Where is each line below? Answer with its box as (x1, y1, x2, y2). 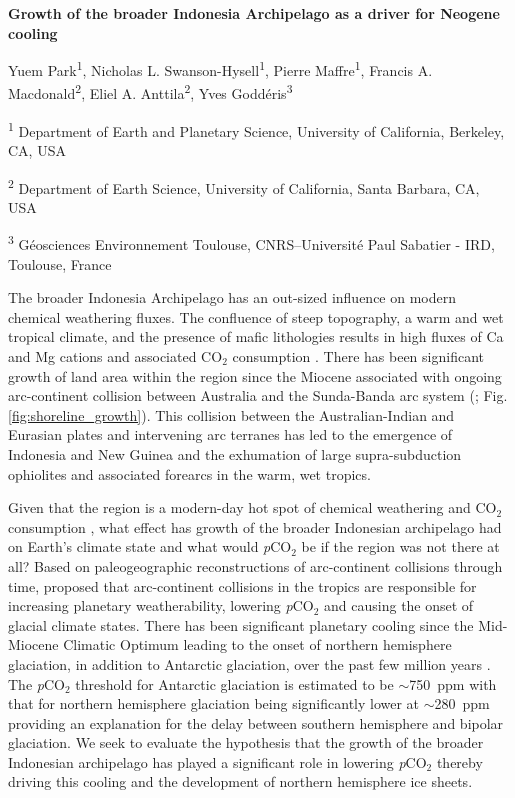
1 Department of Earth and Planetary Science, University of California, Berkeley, (8, 117, 505, 141)
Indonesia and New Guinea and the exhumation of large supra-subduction (8, 443, 462, 464)
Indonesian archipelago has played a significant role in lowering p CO (8, 751, 427, 772)
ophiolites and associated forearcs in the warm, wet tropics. (8, 463, 371, 484)
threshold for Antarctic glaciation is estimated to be (75, 673, 394, 694)
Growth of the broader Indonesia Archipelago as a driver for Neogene (8, 3, 500, 23)
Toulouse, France (8, 253, 112, 274)
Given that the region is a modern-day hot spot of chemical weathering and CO (8, 497, 497, 518)
